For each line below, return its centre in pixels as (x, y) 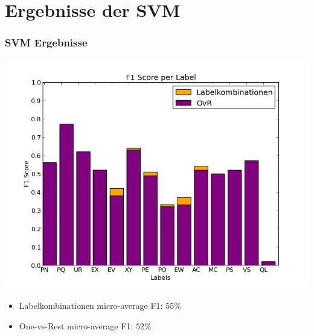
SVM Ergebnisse (46, 43)
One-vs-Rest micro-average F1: (76, 325)
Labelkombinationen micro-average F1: (91, 306)
